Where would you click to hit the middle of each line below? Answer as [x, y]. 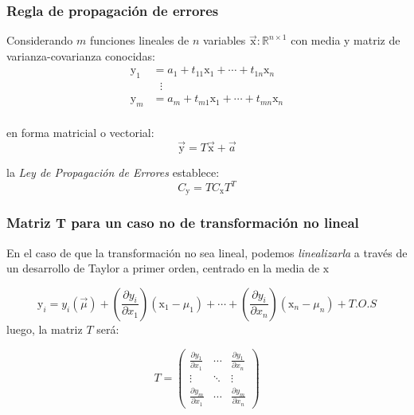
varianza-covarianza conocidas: [81, 55]
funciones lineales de [139, 40]
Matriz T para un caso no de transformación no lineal [183, 223]
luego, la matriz [45, 329]
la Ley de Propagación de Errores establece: [113, 172]
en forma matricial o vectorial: [80, 133]
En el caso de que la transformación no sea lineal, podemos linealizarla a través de [207, 252]
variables [224, 40]
